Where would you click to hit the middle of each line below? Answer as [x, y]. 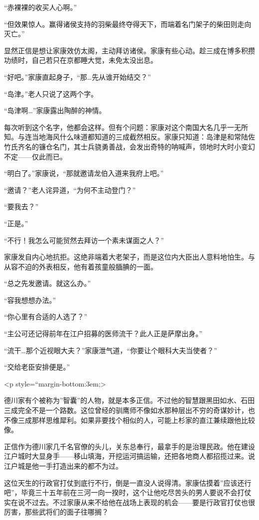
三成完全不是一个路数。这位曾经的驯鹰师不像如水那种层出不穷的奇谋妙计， [126, 410]
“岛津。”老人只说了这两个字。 [51, 93]
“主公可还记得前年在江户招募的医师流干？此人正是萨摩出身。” [103, 333]
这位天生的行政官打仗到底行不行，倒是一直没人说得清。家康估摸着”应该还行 [128, 482]
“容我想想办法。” [30, 300]
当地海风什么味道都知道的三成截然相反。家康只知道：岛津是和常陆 [140, 137]
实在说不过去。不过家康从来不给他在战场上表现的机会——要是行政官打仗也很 [129, 502]
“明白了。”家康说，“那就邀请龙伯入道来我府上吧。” [84, 173]
